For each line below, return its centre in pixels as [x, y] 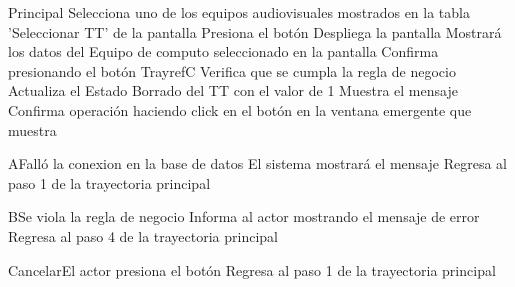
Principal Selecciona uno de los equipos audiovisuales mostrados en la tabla [239, 12]
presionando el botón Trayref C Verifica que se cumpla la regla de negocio [232, 70]
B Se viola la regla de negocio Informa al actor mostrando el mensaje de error [244, 216]
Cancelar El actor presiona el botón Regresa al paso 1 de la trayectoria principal [252, 269]
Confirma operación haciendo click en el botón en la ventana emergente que [240, 109]
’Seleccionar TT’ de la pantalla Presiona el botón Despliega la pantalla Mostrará [255, 31]
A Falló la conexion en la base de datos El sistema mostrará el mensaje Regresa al [257, 163]
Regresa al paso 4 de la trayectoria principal [143, 235]
